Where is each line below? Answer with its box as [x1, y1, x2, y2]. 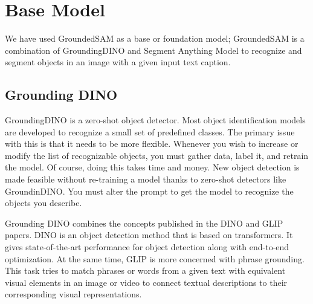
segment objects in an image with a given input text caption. [5, 56, 231, 68]
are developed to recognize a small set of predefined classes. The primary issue [5, 125, 295, 138]
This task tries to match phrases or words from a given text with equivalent [5, 264, 286, 277]
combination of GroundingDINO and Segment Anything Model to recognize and [5, 44, 302, 56]
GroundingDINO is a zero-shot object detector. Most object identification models [5, 114, 306, 126]
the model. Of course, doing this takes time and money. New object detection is [5, 161, 300, 173]
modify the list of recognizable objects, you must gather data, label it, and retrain [5, 149, 309, 161]
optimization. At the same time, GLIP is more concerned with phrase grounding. [5, 252, 305, 265]
